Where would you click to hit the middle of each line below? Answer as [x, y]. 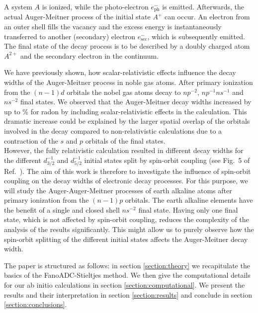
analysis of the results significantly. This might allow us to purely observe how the [129, 229]
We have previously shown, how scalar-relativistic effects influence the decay [120, 72]
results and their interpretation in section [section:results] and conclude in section [128, 294]
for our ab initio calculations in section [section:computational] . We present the [125, 285]
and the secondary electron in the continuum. [89, 55]
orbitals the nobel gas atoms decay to [124, 92]
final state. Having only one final [188, 209]
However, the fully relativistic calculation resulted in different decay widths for [124, 150]
